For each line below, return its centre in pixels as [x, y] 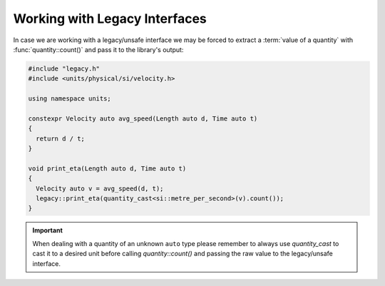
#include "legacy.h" [64, 68]
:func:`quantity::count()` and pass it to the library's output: [98, 49]
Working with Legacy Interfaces [110, 19]
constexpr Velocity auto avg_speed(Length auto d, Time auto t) [143, 118]
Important [48, 230]
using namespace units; [70, 99]
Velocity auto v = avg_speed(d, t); [100, 188]
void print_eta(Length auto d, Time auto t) [107, 168]
